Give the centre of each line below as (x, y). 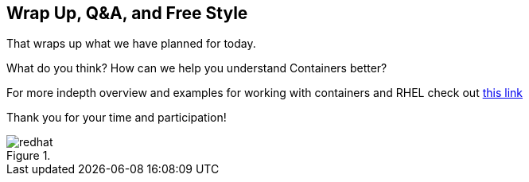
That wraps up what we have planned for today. (131, 44)
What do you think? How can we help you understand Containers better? (197, 68)
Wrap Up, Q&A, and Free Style (127, 13)
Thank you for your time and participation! (117, 118)
